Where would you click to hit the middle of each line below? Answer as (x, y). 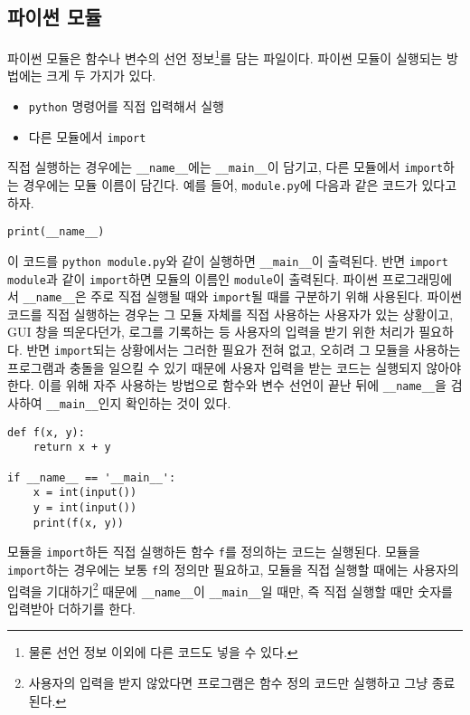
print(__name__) (56, 232)
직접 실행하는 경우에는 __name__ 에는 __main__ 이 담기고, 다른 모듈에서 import (226, 167)
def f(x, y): (46, 432)
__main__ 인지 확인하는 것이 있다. (139, 402)
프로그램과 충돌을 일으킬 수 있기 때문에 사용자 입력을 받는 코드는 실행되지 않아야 (235, 367)
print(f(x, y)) (78, 523)
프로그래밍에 (417, 278)
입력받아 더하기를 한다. (72, 608)
